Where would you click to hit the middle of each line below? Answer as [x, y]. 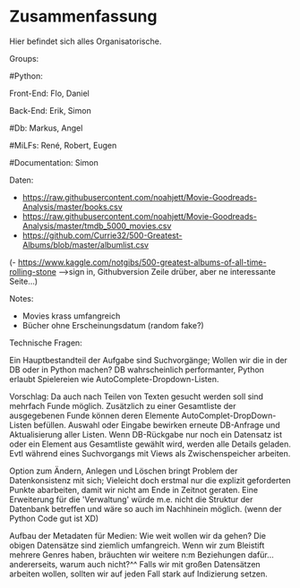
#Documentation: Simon [54, 162]
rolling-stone [33, 271]
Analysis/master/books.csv [72, 207]
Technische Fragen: [46, 343]
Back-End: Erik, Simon [50, 110]
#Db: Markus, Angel [46, 128]
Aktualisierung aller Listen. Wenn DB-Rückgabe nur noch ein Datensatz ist [146, 434]
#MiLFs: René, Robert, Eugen [63, 145]
